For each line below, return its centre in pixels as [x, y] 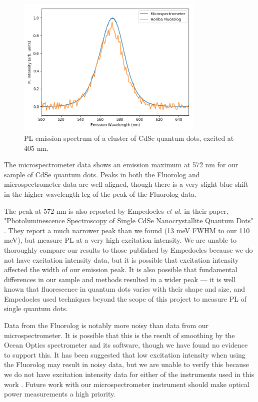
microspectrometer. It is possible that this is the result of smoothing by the [119, 335]
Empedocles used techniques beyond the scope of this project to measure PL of [125, 298]
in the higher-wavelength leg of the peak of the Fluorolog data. [100, 194]
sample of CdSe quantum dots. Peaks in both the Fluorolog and [102, 174]
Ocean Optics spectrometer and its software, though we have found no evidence [126, 345]
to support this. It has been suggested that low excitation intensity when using [125, 354]
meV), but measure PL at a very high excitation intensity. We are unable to [120, 240]
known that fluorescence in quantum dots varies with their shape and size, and [124, 289]
